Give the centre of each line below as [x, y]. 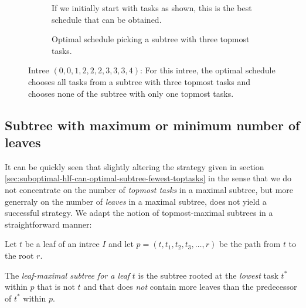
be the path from [250, 244]
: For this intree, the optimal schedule [208, 70]
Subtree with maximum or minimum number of [152, 125]
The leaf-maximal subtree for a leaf [67, 275]
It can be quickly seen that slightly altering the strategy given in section [135, 166]
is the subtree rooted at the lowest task [208, 275]
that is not [56, 287]
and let [121, 244]
